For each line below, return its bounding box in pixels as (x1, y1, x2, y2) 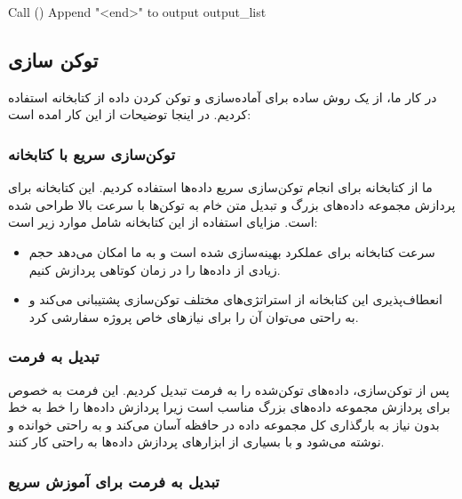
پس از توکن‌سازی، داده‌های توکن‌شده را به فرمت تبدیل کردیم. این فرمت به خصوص (8, 380, 450, 398)
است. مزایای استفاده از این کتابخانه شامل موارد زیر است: (8, 213, 318, 231)
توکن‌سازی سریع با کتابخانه (8, 142, 176, 165)
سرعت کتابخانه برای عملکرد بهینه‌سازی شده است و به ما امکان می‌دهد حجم (28, 242, 435, 261)
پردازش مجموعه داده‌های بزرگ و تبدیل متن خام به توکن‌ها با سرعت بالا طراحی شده (8, 195, 456, 213)
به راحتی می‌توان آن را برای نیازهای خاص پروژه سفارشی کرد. (28, 307, 359, 326)
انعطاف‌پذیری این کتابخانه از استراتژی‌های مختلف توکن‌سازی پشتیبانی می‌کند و (28, 290, 443, 309)
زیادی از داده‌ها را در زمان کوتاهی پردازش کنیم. (28, 260, 281, 278)
